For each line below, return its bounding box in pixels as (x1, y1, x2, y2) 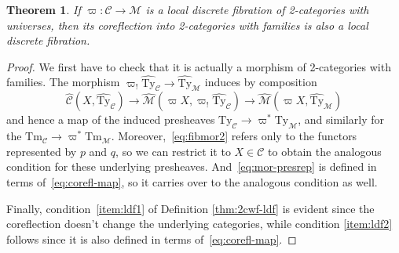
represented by (6, 143, 77, 159)
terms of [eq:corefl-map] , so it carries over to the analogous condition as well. (6, 173, 378, 190)
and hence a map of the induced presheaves (6, 111, 215, 128)
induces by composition (204, 74, 317, 90)
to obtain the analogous (268, 143, 382, 159)
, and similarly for (298, 111, 385, 128)
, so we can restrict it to (115, 143, 231, 159)
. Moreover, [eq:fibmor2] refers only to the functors (111, 128, 357, 144)
